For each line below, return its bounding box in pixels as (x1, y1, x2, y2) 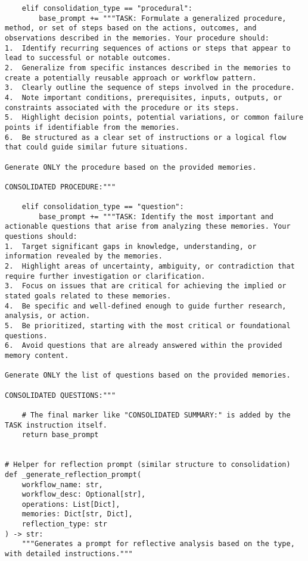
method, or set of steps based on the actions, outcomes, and (5, 24, 257, 33)
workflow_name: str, (21, 480, 103, 489)
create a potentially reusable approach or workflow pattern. (5, 73, 257, 82)
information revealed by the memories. (5, 252, 163, 261)
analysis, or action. (5, 311, 91, 320)
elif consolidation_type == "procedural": (21, 4, 192, 13)
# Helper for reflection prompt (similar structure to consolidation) (5, 460, 291, 469)
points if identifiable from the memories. (5, 123, 180, 132)
